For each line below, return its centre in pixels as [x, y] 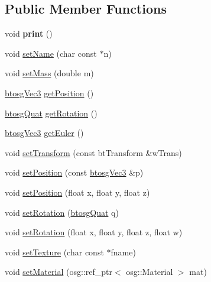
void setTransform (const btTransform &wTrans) [93, 152]
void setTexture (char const [54, 252]
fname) [123, 252]
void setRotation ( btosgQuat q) [62, 212]
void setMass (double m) [49, 73]
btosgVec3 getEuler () [44, 133]
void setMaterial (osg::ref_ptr [59, 272]
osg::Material [150, 272]
